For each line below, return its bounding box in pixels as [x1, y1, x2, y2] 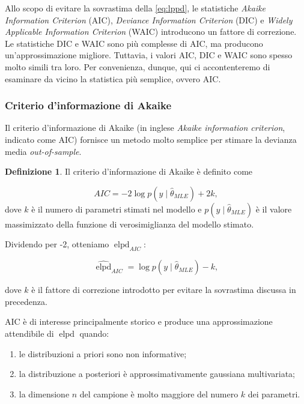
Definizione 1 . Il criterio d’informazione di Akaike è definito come [5, 165, 253, 178]
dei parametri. [248, 387, 300, 400]
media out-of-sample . [5, 145, 82, 157]
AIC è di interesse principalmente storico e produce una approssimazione [5, 315, 273, 328]
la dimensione [19, 387, 70, 400]
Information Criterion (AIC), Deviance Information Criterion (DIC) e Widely [5, 13, 293, 26]
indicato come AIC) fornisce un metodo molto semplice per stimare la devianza [5, 133, 297, 145]
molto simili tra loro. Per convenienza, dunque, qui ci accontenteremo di [5, 60, 270, 73]
